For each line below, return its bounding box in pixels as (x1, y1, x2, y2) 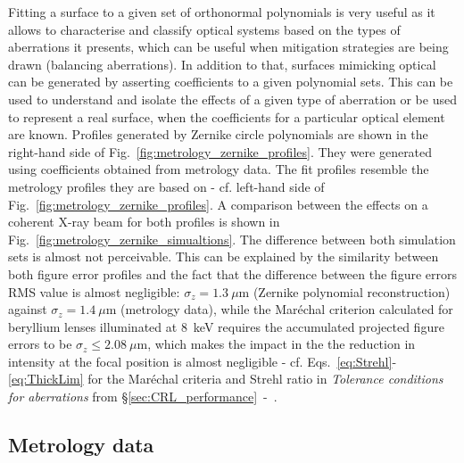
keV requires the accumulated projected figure (193, 317, 444, 335)
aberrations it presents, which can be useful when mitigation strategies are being (8, 37, 449, 56)
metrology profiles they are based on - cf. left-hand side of (8, 177, 325, 195)
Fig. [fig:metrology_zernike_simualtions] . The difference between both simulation (8, 229, 456, 248)
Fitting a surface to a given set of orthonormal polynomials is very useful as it (8, 3, 435, 21)
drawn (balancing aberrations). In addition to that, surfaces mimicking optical (8, 54, 436, 73)
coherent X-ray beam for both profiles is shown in (8, 212, 280, 231)
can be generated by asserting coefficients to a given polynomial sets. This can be (8, 72, 453, 91)
